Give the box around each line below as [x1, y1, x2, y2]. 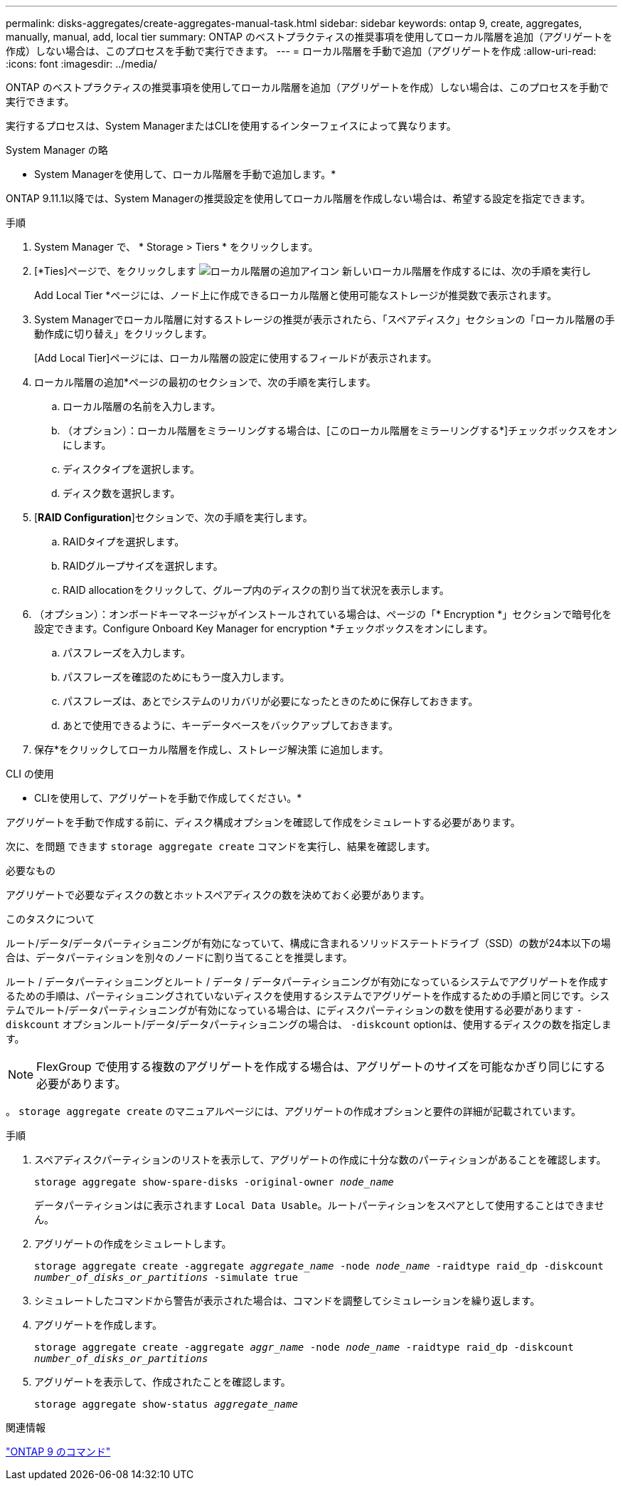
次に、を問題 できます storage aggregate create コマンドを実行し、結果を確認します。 [6, 840, 436, 852]
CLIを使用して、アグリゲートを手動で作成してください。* [34, 792, 302, 804]
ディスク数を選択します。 [63, 487, 181, 499]
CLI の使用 [6, 768, 54, 780]
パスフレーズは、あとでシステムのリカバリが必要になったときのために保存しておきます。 [63, 695, 479, 707]
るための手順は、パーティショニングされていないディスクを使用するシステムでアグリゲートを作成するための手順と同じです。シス [6, 990, 610, 1002]
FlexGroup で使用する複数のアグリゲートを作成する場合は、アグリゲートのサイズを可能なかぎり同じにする [36, 1059, 606, 1074]
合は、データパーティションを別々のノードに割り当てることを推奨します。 [6, 951, 353, 963]
